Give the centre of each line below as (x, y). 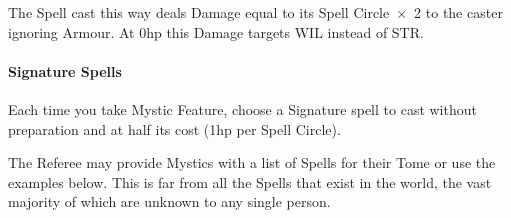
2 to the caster (458, 12)
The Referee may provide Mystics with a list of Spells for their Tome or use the (252, 162)
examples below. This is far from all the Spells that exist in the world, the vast (250, 181)
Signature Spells (65, 70)
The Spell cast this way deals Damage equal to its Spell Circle (199, 12)
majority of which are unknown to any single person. (169, 201)
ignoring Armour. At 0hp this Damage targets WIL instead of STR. (216, 31)
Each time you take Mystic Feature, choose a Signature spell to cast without (242, 108)
